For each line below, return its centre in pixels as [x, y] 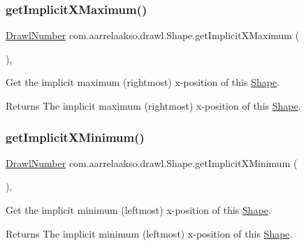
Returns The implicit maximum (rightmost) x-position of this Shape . [153, 106]
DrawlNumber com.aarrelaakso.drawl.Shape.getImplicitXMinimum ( [152, 162]
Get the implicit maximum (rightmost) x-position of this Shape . [143, 82]
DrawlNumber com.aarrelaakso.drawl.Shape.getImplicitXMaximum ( [153, 35]
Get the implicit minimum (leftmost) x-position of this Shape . [138, 210]
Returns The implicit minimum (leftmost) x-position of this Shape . [149, 233]
